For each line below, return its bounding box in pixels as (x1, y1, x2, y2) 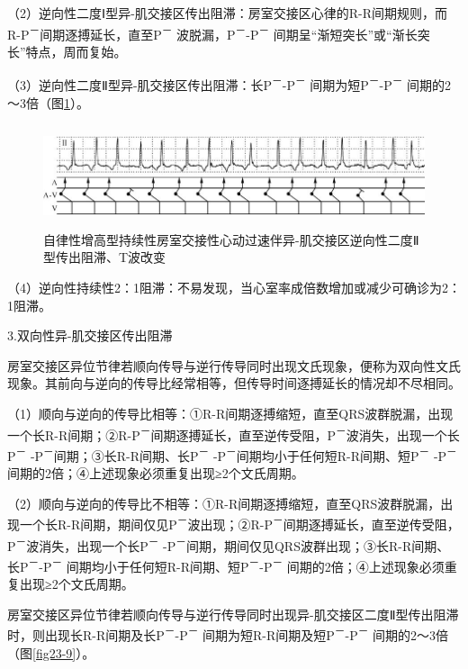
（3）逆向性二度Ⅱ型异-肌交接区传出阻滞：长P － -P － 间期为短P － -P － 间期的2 (7, 73, 452, 95)
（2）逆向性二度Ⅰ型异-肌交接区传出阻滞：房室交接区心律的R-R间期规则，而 (7, 4, 448, 22)
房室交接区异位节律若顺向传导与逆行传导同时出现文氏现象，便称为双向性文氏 (7, 356, 461, 375)
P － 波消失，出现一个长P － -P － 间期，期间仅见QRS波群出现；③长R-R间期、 (7, 533, 450, 555)
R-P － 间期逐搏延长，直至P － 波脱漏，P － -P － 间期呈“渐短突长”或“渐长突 (7, 22, 430, 43)
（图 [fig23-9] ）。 (7, 643, 95, 662)
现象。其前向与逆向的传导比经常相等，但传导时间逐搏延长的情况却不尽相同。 (7, 374, 461, 393)
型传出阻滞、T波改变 (43, 248, 166, 267)
